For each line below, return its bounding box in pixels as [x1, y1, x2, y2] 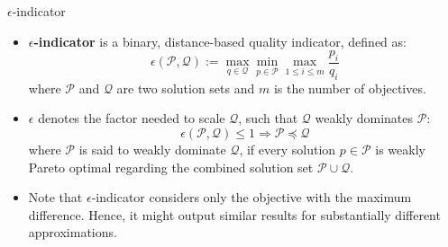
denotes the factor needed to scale [38, 109, 225, 128]
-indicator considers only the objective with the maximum [91, 188, 412, 207]
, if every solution [239, 140, 336, 158]
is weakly [375, 140, 425, 158]
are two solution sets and [116, 78, 255, 97]
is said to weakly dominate [78, 140, 226, 158]
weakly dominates [315, 109, 414, 128]
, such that [238, 109, 298, 128]
